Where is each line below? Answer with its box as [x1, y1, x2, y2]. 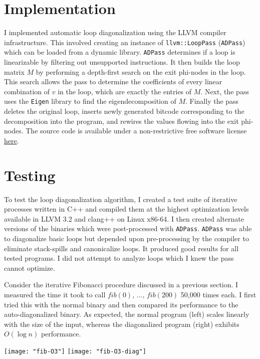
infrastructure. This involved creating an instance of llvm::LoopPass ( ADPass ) [4, 37, 245, 47]
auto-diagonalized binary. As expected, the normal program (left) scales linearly [4, 309, 249, 319]
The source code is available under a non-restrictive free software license [26, 125, 247, 136]
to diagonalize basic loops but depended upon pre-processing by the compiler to [4, 233, 249, 243]
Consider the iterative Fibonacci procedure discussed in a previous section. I [4, 279, 238, 290]
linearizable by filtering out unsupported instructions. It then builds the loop [4, 57, 240, 67]
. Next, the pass [200, 86, 249, 96]
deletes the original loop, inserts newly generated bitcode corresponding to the [4, 106, 244, 116]
